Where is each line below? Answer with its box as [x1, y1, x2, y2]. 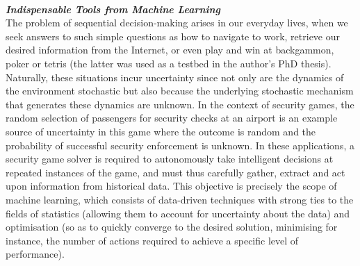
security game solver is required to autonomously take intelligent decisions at [6, 151, 334, 166]
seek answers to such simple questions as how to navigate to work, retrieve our [6, 28, 341, 43]
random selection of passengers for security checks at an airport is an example [6, 110, 338, 125]
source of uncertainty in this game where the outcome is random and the [6, 124, 316, 138]
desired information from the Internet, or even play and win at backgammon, [6, 42, 334, 57]
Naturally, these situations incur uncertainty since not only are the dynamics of [6, 69, 344, 84]
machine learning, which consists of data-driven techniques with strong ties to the [6, 192, 354, 206]
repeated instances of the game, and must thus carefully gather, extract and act [6, 165, 345, 179]
